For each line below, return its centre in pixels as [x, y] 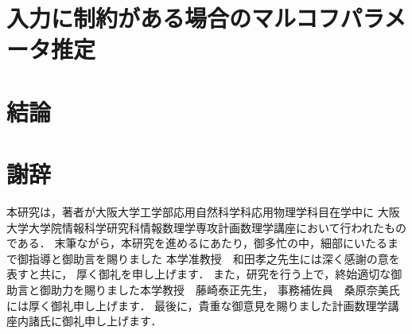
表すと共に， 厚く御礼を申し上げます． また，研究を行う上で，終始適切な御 [204, 274]
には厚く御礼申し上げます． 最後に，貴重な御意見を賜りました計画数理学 [197, 305]
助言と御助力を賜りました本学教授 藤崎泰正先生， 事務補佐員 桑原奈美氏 [203, 290]
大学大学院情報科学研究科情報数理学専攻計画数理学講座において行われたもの [206, 227]
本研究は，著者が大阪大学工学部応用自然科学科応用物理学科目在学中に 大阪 [203, 212]
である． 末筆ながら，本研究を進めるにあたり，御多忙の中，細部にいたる [197, 243]
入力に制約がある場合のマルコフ [173, 18]
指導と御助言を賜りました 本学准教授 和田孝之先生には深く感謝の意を [214, 258]
